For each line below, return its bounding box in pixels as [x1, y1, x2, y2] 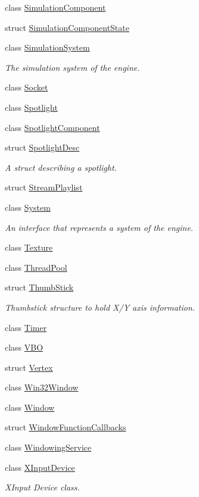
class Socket [5, 81, 48, 93]
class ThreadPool [5, 261, 67, 273]
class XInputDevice [5, 461, 75, 473]
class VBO [5, 341, 43, 354]
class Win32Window [5, 381, 79, 393]
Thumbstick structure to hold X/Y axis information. [5, 301, 195, 313]
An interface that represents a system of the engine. [5, 221, 194, 233]
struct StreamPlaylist [5, 181, 83, 193]
